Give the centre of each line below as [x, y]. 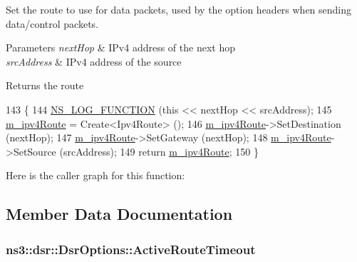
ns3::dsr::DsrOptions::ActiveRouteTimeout [131, 249]
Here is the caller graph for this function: [95, 175]
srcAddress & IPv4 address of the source [94, 61]
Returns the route [45, 85]
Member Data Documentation [119, 214]
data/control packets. [52, 23]
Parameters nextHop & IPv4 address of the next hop [120, 47]
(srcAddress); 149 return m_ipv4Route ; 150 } [159, 151]
